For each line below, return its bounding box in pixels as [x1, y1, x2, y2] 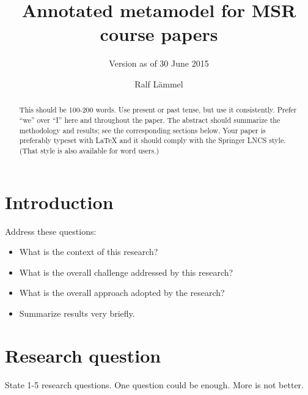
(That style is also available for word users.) [19, 145, 159, 155]
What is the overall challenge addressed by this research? [19, 265, 233, 278]
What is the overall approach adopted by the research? [19, 286, 225, 299]
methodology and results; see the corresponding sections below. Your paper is [19, 125, 266, 135]
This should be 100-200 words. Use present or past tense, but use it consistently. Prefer [19, 105, 297, 115]
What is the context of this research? [19, 245, 158, 258]
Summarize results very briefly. [19, 306, 135, 319]
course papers [100, 21, 218, 46]
